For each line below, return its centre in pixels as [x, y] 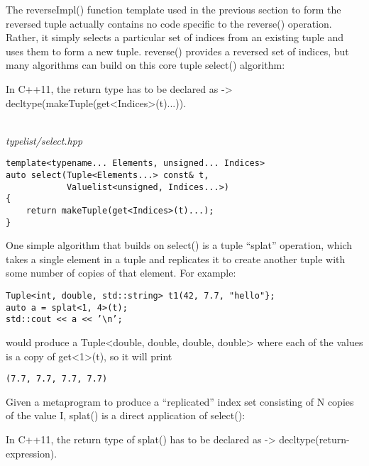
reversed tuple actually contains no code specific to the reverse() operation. [169, 23]
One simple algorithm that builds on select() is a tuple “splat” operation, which [179, 245]
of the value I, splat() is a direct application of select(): [126, 415]
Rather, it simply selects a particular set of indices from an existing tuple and [175, 37]
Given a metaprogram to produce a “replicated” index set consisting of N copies [180, 401]
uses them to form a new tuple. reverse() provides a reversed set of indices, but [177, 51]
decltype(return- [314, 439]
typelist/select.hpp [44, 140]
